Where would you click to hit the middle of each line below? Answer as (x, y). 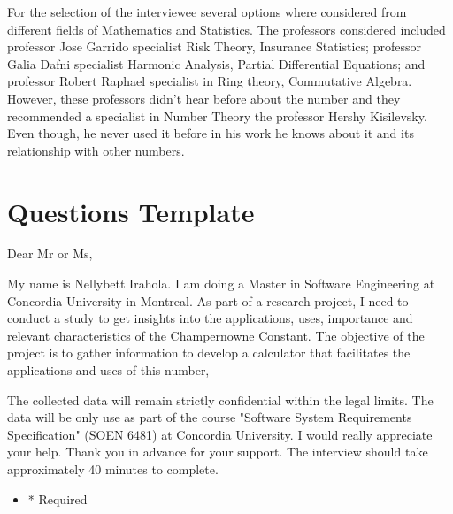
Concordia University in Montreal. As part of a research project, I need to (208, 300)
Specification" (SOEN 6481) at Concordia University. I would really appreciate (220, 434)
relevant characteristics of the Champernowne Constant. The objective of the (216, 335)
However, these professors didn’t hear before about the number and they (204, 98)
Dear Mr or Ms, (50, 253)
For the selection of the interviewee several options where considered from (207, 12)
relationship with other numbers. (96, 150)
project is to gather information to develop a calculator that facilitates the (209, 353)
